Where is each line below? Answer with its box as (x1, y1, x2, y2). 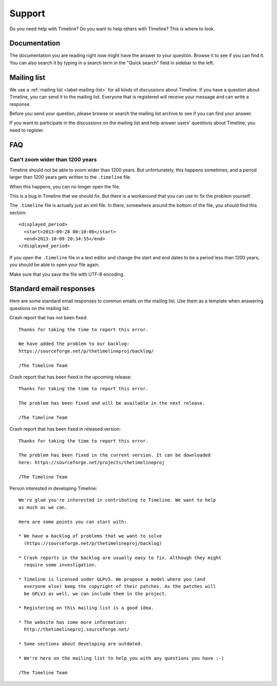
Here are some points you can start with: (18, 519, 127, 525)
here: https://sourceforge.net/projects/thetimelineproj (18, 460, 165, 465)
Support (9, 8, 46, 19)
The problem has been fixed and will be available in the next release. (18, 401, 205, 406)
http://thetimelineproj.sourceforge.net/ (24, 626, 130, 633)
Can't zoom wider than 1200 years (9, 156, 97, 163)
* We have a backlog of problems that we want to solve (18, 533, 162, 539)
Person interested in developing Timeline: (9, 485, 97, 491)
